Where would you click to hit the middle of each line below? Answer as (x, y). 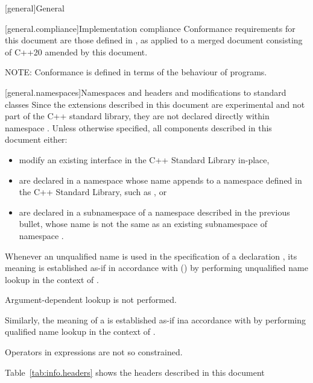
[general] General (35, 8)
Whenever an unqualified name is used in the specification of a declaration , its (151, 256)
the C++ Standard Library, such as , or (93, 192)
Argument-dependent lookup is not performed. (91, 300)
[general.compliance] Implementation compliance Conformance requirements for (150, 28)
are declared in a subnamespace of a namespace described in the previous (154, 212)
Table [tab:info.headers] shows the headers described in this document (135, 372)
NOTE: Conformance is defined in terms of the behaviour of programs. (136, 72)
